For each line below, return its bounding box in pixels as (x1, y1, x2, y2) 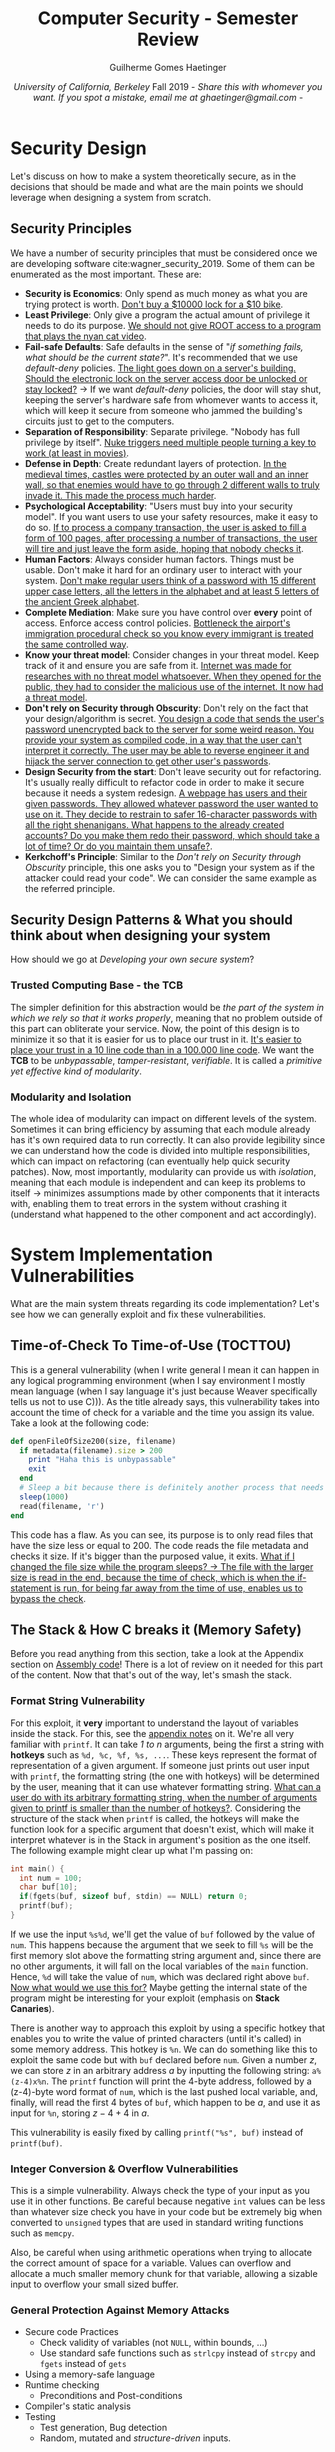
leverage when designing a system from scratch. (10, 191, 212, 203)
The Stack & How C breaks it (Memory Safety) (10, 1621, 302, 1638)
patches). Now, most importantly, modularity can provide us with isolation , (10, 1165, 317, 1177)
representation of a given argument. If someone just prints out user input (10, 1759, 310, 1771)
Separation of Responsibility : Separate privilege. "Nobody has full (24, 425, 300, 437)
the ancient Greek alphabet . (24, 595, 140, 607)
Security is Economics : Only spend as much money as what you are (24, 287, 308, 299)
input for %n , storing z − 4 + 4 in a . (10, 2107, 150, 2119)
